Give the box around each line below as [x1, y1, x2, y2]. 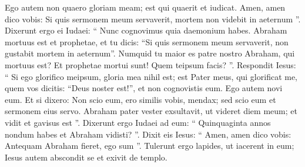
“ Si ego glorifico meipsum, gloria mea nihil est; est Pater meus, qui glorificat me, [5, 70, 298, 82]
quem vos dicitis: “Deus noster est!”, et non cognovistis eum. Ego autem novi [5, 82, 283, 94]
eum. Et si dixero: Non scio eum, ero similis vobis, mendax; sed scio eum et [5, 93, 276, 105]
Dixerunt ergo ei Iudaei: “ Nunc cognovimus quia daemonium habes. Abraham [5, 24, 287, 36]
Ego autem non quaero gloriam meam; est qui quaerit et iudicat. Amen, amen [5, 1, 286, 13]
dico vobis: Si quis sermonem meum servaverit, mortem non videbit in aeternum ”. [5, 12, 301, 25]
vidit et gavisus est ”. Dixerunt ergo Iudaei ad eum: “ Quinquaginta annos [5, 116, 271, 128]
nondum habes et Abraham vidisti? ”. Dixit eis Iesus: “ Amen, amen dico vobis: [5, 128, 291, 140]
